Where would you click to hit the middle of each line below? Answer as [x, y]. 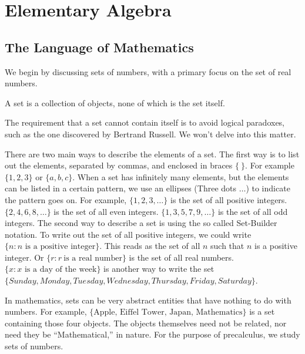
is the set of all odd [253, 211]
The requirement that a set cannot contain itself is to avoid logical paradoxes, [145, 122]
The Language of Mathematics [99, 47]
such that [227, 246]
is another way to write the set [159, 269]
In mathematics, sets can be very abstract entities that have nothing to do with [148, 300]
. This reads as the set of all [150, 246]
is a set [262, 311]
